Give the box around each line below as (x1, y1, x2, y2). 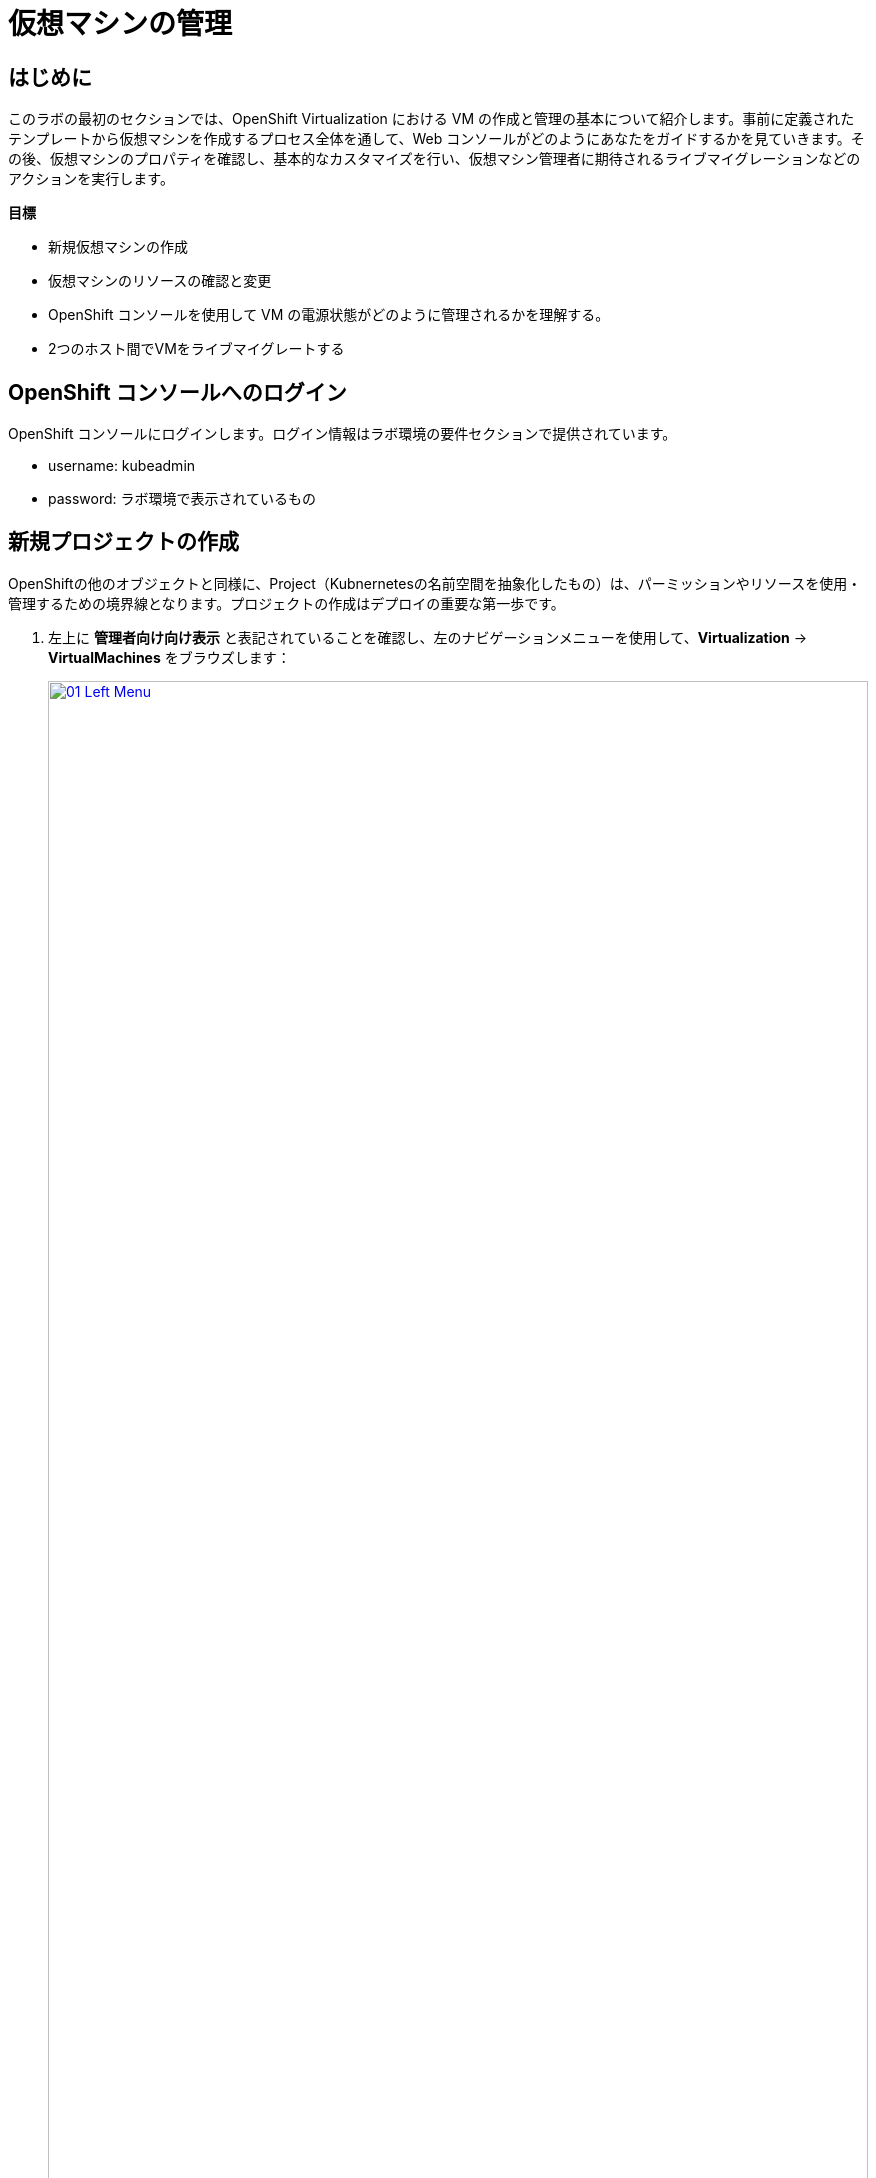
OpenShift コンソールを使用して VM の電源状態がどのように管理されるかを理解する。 (48, 306, 610, 324)
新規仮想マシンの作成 (48, 238, 188, 256)
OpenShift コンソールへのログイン (8, 379, 347, 405)
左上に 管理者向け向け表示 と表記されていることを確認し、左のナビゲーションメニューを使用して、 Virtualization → (48, 628, 808, 646)
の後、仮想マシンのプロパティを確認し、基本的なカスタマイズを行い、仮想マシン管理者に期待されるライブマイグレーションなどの (8, 150, 861, 168)
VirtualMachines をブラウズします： (48, 648, 291, 666)
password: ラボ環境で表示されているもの (48, 490, 317, 508)
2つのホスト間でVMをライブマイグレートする (48, 340, 345, 358)
